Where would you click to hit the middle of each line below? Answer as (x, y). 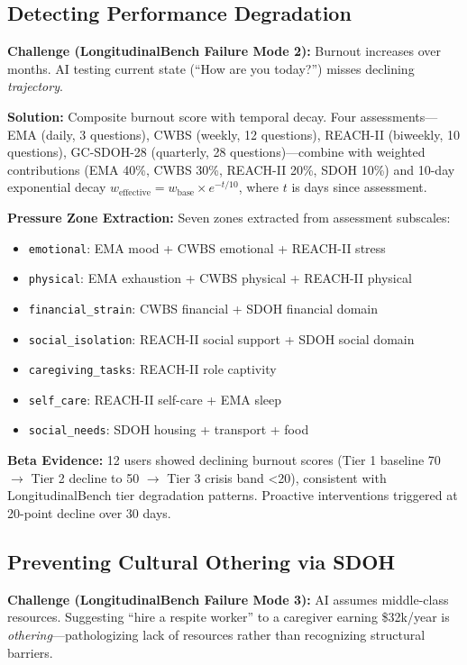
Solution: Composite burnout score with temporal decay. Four (182, 116)
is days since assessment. (359, 187)
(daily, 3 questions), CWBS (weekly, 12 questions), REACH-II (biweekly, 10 (250, 134)
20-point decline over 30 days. (89, 512)
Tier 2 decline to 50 (85, 477)
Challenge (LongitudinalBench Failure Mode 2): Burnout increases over (224, 51)
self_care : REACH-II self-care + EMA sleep (155, 399)
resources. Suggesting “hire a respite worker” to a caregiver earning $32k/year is (229, 617)
